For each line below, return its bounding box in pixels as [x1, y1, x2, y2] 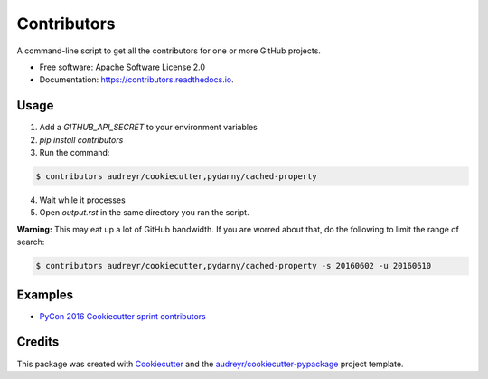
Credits [16, 335, 60, 350]
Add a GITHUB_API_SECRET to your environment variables [39, 122, 258, 133]
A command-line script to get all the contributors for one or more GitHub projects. [16, 45, 321, 56]
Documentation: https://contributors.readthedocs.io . [39, 74, 234, 85]
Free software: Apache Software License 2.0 [39, 62, 206, 72]
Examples [16, 287, 74, 302]
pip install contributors [39, 134, 124, 145]
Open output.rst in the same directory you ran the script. [39, 207, 249, 218]
